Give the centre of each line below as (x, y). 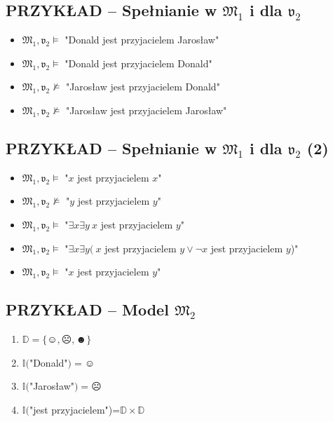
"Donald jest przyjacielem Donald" (138, 63)
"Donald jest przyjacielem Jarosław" (142, 40)
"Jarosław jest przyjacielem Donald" (143, 87)
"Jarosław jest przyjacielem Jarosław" (146, 110)
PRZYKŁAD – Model (87, 309)
